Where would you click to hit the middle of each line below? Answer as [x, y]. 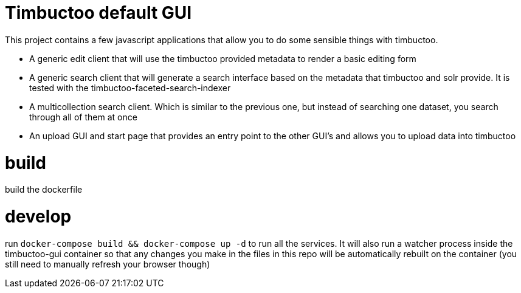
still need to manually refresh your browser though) [108, 264]
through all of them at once [83, 117]
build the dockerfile [44, 190]
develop [38, 216]
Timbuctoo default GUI [98, 13]
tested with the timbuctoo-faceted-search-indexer [130, 88]
